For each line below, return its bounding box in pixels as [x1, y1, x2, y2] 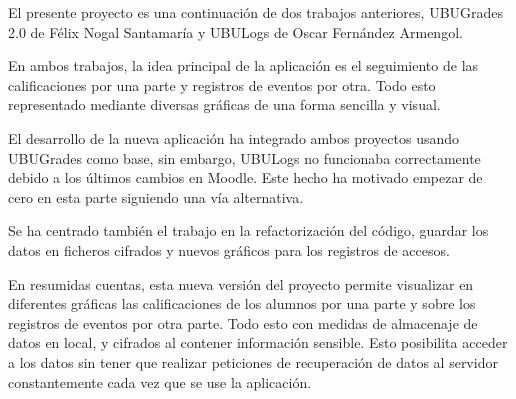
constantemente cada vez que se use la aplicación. [8, 371, 312, 392]
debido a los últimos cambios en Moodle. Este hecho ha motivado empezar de [8, 167, 483, 188]
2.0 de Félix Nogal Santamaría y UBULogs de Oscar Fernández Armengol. [8, 21, 463, 42]
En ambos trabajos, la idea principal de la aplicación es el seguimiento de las [8, 55, 479, 76]
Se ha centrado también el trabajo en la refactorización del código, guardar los [8, 220, 489, 241]
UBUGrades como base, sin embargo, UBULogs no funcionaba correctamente [8, 147, 481, 168]
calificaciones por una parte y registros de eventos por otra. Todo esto [8, 74, 436, 95]
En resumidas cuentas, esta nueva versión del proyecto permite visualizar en [8, 273, 474, 294]
